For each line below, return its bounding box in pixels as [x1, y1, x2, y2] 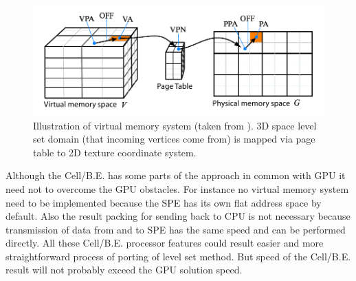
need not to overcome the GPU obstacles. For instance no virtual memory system [5, 181, 349, 196]
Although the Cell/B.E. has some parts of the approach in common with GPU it [5, 168, 346, 183]
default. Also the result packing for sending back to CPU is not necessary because [5, 209, 351, 223]
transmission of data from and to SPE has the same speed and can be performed [5, 222, 346, 236]
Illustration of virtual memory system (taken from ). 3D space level [33, 118, 317, 132]
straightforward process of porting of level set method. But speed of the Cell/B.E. [5, 249, 351, 263]
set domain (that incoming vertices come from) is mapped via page [33, 132, 315, 146]
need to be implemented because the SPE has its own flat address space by [5, 195, 322, 209]
